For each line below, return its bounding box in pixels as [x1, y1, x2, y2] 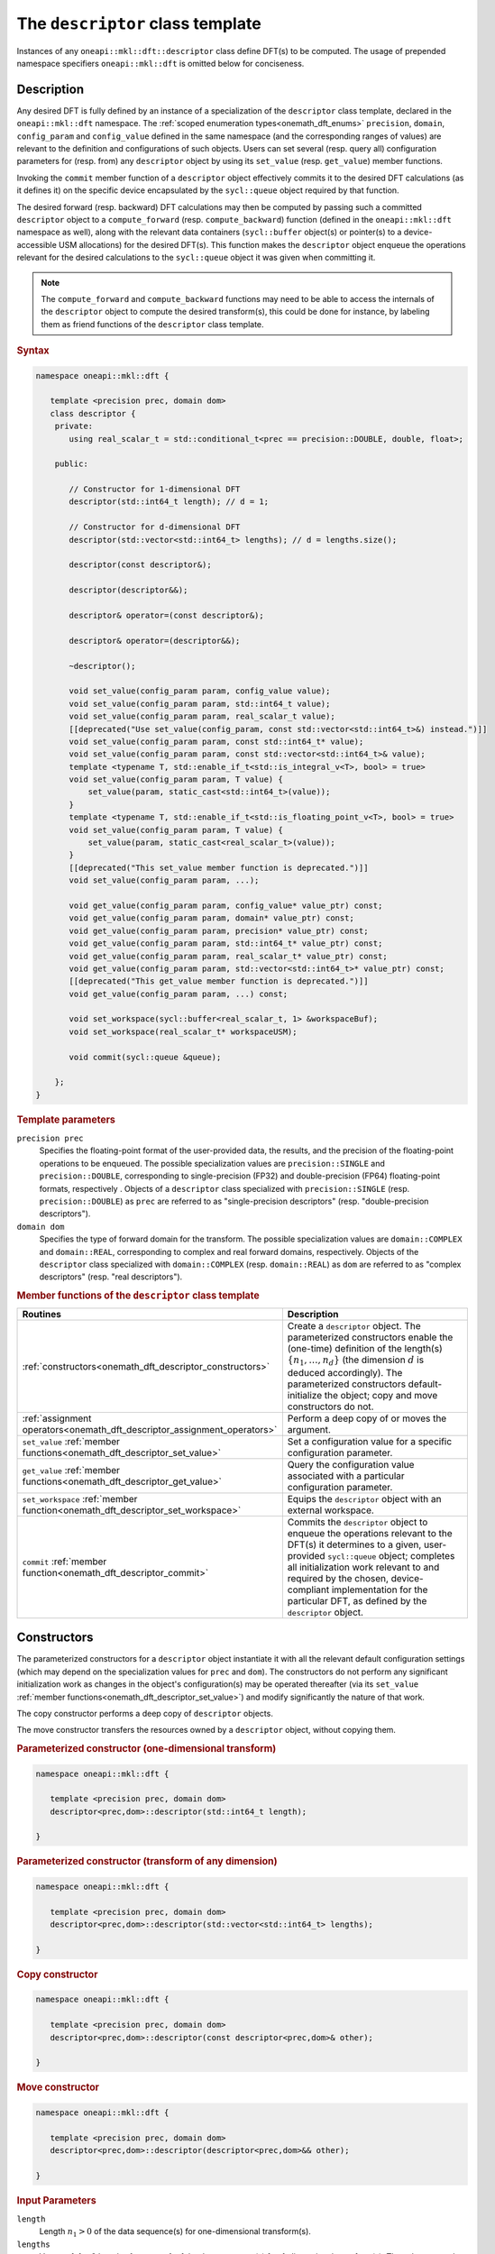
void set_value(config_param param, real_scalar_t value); [69, 711, 335, 721]
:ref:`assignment [22, 1412, 92, 1425]
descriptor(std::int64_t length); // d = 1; [69, 497, 270, 507]
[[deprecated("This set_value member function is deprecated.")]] [69, 862, 369, 873]
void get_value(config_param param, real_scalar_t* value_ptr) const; [69, 951, 388, 961]
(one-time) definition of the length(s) [287, 1342, 443, 1355]
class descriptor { [50, 408, 136, 418]
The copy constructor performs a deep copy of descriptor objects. [16, 1708, 274, 1718]
